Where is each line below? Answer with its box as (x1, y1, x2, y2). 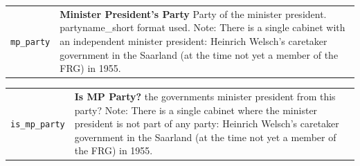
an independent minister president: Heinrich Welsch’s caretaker (60, 33, 327, 48)
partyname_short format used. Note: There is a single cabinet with (60, 20, 345, 35)
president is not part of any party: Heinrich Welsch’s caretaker (74, 116, 339, 131)
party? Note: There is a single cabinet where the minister (74, 102, 318, 117)
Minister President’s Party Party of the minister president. (60, 6, 327, 21)
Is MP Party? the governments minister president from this (74, 89, 336, 103)
